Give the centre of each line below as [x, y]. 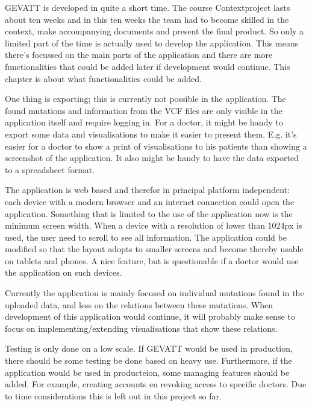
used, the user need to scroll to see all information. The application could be [146, 237]
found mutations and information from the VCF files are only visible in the [144, 110]
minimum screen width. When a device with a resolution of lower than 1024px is [154, 225]
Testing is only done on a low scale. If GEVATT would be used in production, [149, 348]
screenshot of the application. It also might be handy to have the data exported [152, 158]
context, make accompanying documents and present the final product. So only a [154, 31]
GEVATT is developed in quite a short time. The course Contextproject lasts [148, 7]
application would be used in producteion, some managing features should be [147, 372]
